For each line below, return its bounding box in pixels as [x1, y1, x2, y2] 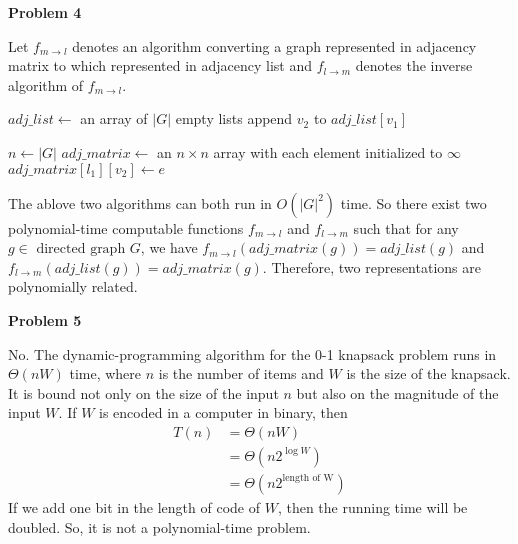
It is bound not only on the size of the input [8, 382, 279, 403]
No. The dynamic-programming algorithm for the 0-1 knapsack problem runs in [8, 343, 497, 364]
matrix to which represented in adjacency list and [8, 55, 312, 76]
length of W [282, 473, 334, 484]
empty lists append [175, 108, 293, 129]
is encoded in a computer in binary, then [99, 402, 348, 423]
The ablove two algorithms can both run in [8, 192, 272, 213]
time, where [69, 363, 142, 384]
